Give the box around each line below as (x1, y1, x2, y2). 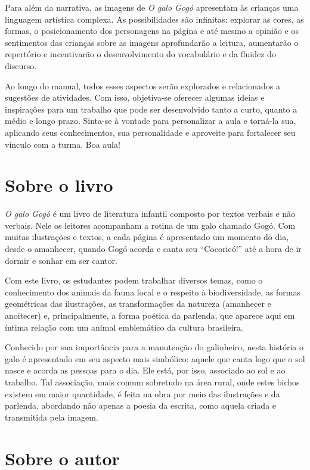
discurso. (5, 59, 37, 71)
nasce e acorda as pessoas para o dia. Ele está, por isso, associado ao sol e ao (5, 364, 286, 376)
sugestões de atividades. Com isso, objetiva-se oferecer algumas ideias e (5, 91, 265, 104)
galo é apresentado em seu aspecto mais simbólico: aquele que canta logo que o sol (5, 352, 305, 365)
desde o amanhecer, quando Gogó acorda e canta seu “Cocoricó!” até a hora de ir (5, 242, 302, 255)
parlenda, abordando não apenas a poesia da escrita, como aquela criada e (5, 399, 277, 412)
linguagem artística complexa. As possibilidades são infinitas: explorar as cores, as (5, 13, 304, 25)
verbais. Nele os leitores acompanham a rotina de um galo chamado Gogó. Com (5, 219, 296, 231)
